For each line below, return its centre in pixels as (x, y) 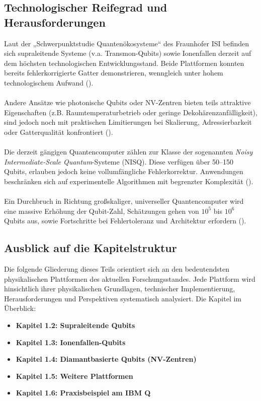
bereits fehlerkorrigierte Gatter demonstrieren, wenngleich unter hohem (114, 73)
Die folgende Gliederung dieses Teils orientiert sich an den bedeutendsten (117, 269)
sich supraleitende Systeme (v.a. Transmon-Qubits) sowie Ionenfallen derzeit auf (128, 53)
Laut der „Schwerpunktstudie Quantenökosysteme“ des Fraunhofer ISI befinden (127, 43)
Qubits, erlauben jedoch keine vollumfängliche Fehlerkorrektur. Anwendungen (124, 171)
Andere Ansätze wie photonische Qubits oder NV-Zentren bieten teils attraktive (127, 102)
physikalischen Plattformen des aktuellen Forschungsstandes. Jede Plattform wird (130, 278)
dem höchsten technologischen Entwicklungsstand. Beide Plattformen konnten (124, 63)
